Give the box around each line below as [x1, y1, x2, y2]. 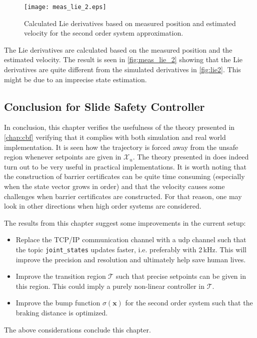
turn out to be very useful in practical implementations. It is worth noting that [4, 161, 246, 172]
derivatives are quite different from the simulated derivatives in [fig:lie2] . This [4, 64, 241, 75]
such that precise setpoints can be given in [115, 271, 246, 281]
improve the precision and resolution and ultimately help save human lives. [15, 254, 246, 264]
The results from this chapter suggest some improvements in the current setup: [4, 217, 246, 228]
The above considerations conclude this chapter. [4, 324, 151, 334]
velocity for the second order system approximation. [24, 28, 183, 38]
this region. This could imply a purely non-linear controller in [15, 280, 205, 291]
